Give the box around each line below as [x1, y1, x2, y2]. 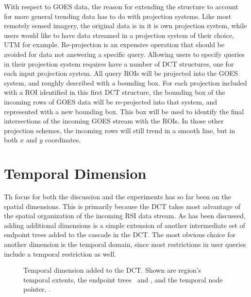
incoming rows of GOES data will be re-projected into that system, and [4, 96, 217, 106]
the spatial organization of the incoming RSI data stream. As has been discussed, [4, 210, 246, 221]
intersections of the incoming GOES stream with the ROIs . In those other [4, 116, 224, 126]
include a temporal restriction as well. [4, 248, 117, 259]
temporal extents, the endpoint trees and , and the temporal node [23, 274, 223, 284]
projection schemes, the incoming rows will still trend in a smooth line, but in [4, 125, 235, 135]
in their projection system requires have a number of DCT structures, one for [4, 58, 234, 69]
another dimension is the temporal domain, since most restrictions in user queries [4, 239, 246, 249]
